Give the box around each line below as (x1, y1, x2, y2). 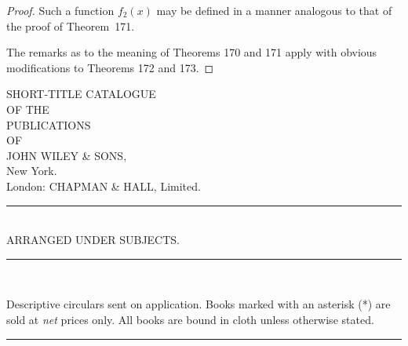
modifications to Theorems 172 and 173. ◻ (6, 59, 214, 75)
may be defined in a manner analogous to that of (156, 2, 392, 18)
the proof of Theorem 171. (6, 17, 135, 34)
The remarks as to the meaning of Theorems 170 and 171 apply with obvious (6, 44, 377, 60)
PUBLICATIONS (6, 116, 91, 133)
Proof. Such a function (6, 2, 115, 18)
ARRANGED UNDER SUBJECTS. (6, 231, 180, 248)
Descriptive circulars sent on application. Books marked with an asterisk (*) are (6, 296, 391, 312)
